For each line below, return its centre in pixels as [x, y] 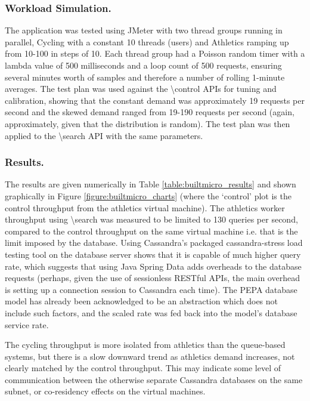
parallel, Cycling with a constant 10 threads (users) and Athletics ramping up [147, 41]
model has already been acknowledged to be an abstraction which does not [142, 301]
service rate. [27, 324]
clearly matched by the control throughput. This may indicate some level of [143, 368]
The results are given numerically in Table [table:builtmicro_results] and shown [151, 184]
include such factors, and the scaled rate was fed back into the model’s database [151, 312]
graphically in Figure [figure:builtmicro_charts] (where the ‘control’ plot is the [148, 195]
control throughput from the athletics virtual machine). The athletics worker [145, 207]
